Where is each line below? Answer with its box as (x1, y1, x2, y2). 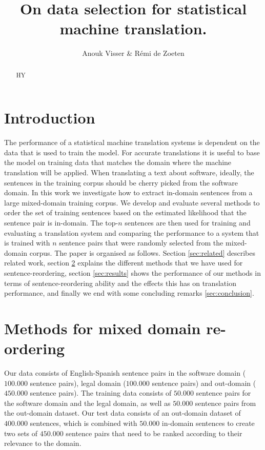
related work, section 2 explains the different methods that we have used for (4, 257, 243, 268)
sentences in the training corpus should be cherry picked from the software (4, 177, 238, 188)
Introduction (4, 107, 95, 128)
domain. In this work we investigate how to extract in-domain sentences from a (4, 187, 253, 198)
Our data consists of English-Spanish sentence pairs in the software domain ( (4, 367, 246, 378)
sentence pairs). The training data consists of (30, 387, 172, 398)
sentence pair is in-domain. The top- (4, 217, 118, 228)
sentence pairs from (195, 397, 256, 408)
